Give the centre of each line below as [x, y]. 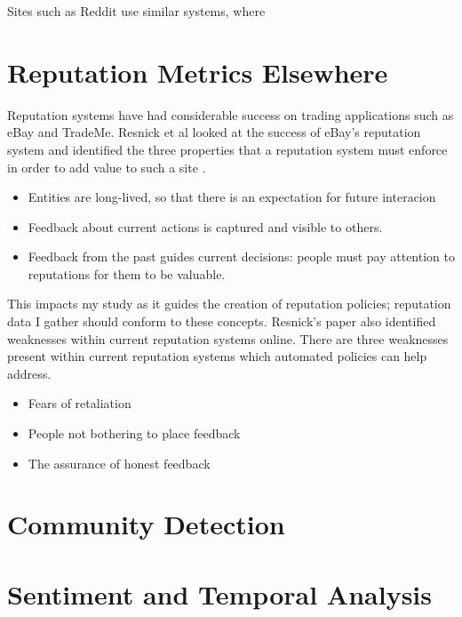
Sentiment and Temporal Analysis [219, 593]
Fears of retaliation [80, 403]
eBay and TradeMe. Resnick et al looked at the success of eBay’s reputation [214, 132]
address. [29, 373]
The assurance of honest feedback [119, 463]
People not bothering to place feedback [134, 433]
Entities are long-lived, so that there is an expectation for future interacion [232, 197]
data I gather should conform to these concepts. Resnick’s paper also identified [222, 321]
